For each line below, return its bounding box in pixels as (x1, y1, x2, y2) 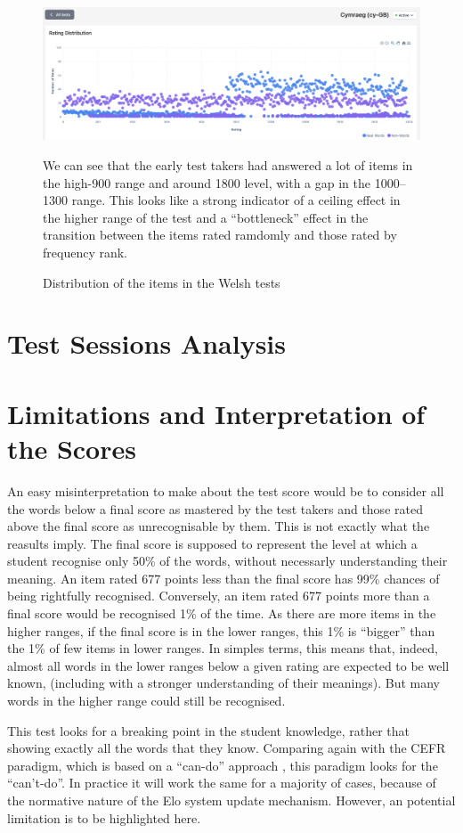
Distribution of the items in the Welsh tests (43, 273, 280, 291)
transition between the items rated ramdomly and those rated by (43, 225, 397, 244)
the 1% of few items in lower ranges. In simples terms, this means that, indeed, (7, 639, 438, 657)
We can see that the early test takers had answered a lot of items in (43, 156, 413, 175)
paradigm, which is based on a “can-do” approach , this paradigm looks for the (7, 755, 438, 774)
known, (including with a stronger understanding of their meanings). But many (7, 674, 440, 692)
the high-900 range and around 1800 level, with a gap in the (43, 173, 370, 192)
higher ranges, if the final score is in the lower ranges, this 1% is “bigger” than (7, 621, 435, 640)
